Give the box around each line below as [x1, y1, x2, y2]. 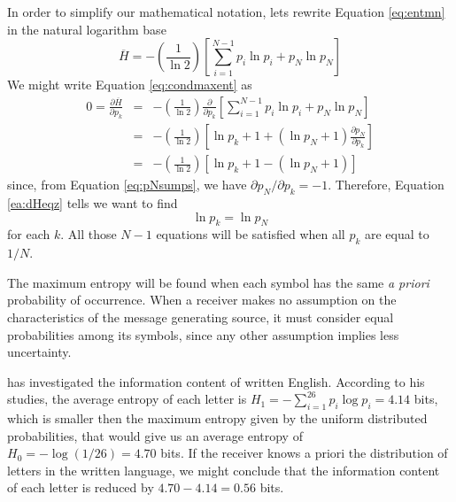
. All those [60, 225, 117, 243]
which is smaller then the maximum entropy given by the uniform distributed [7, 409, 428, 428]
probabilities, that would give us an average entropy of [7, 426, 303, 444]
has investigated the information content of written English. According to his [7, 372, 425, 390]
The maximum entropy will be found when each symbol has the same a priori [7, 273, 429, 291]
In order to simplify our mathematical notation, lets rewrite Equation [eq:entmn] [7, 3, 445, 20]
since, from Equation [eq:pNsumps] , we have [7, 175, 247, 194]
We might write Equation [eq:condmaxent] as [7, 75, 252, 94]
